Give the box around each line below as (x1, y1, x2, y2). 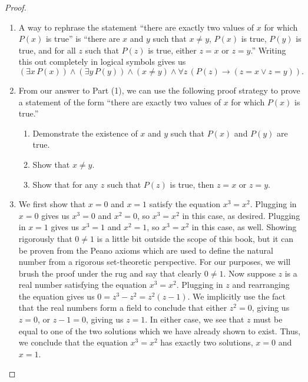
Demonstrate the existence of (32, 127, 138, 139)
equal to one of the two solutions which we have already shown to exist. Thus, (18, 324, 301, 337)
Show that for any (32, 178, 98, 190)
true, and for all (18, 44, 76, 56)
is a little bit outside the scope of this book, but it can (97, 232, 294, 244)
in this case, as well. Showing (191, 221, 297, 233)
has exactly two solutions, (160, 336, 253, 348)
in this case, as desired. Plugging (182, 209, 300, 221)
